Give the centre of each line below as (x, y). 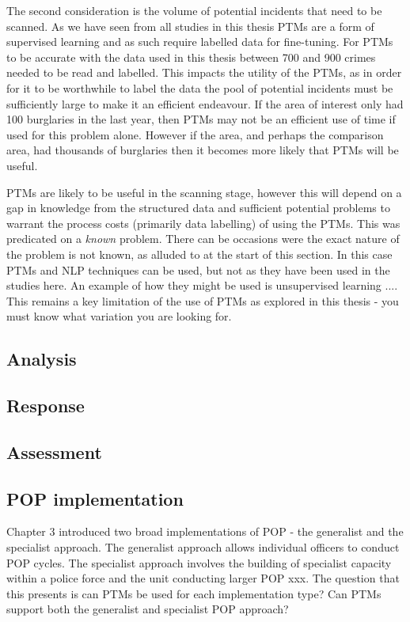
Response (46, 406)
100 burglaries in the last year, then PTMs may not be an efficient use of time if (201, 119)
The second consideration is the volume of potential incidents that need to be (194, 10)
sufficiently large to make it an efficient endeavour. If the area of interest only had (205, 103)
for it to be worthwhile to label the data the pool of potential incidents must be (200, 87)
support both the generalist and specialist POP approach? (148, 609)
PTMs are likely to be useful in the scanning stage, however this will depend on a (204, 192)
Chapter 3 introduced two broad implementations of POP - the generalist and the (205, 531)
